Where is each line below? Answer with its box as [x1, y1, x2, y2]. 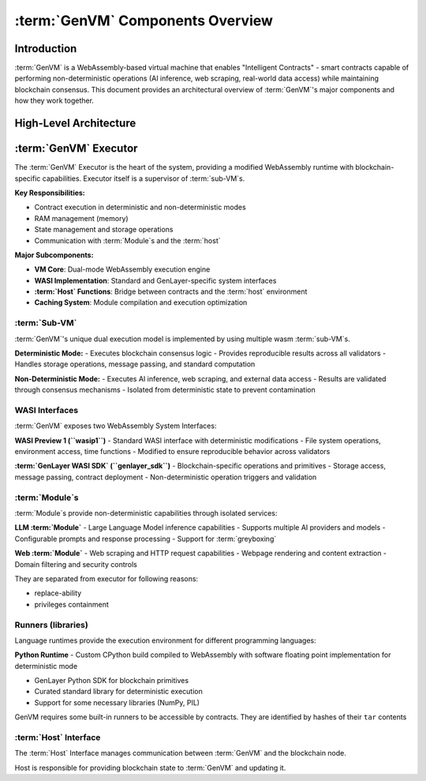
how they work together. [14, 96, 95, 106]
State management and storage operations [34, 225, 174, 235]
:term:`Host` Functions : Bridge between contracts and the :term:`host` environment [34, 287, 308, 296]
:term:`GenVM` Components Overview [14, 12, 274, 29]
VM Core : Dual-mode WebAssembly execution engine [34, 265, 211, 274]
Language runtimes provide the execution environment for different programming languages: [14, 636, 316, 645]
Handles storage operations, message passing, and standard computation [14, 359, 256, 369]
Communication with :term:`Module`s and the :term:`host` [34, 235, 221, 245]
